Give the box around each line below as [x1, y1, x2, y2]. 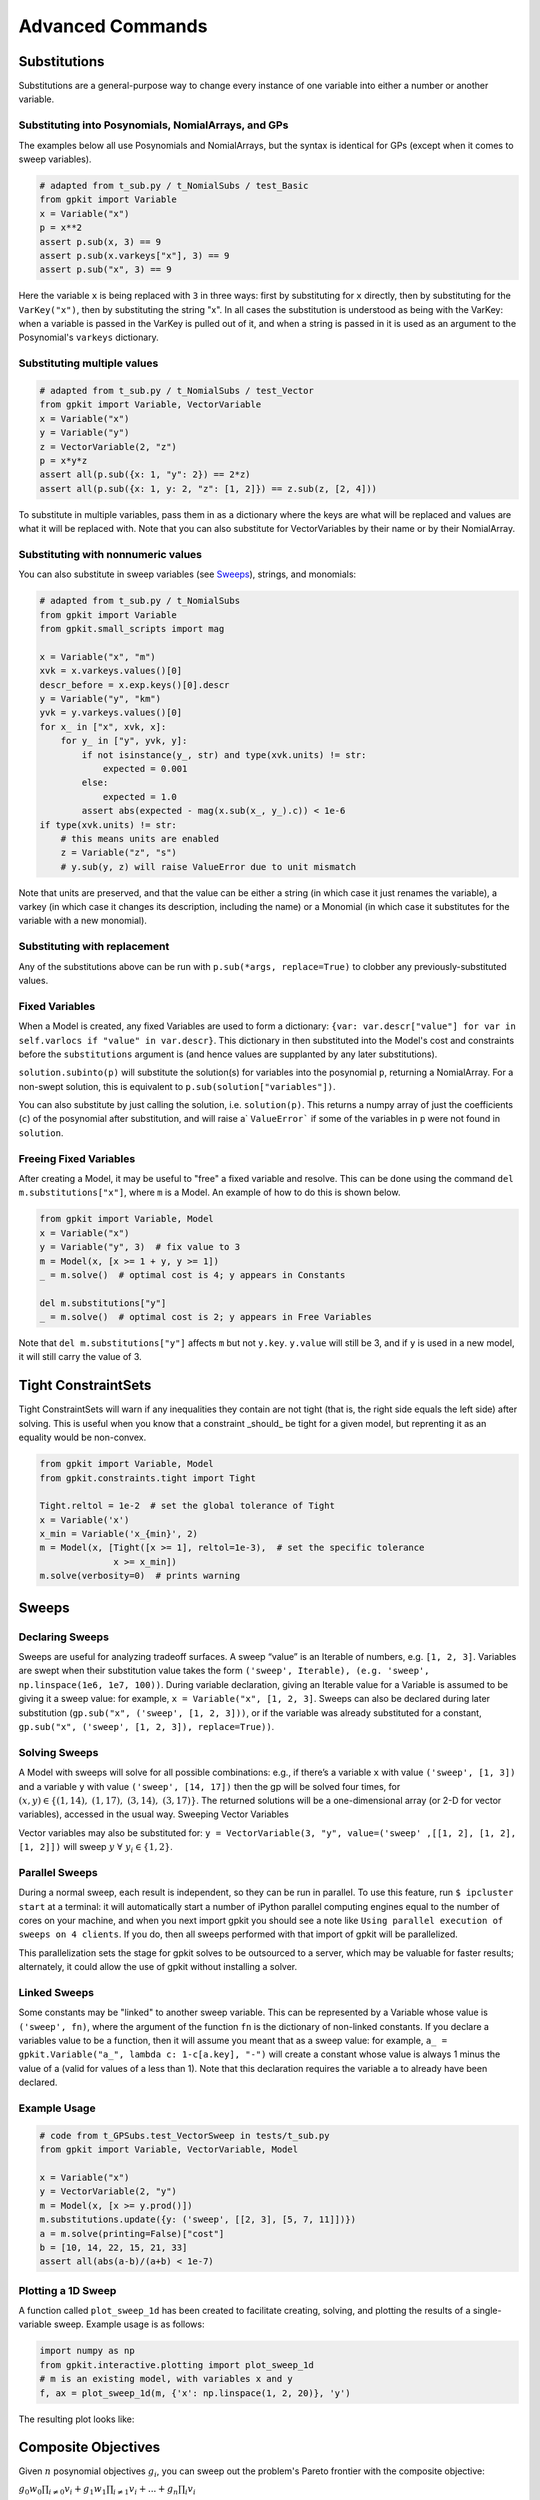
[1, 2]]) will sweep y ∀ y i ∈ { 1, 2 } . [18, 1841, 174, 1855]
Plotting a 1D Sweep [18, 2283, 117, 2297]
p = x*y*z [39, 455, 88, 466]
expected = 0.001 [102, 763, 188, 774]
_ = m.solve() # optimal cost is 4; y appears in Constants [39, 1269, 346, 1280]
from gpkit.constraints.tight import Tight [39, 1472, 257, 1484]
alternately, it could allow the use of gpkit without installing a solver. [18, 1961, 298, 1973]
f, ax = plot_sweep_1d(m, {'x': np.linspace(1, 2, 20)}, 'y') [39, 2387, 351, 2399]
